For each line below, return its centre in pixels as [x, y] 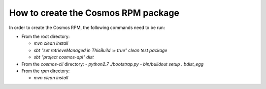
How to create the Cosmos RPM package [94, 13]
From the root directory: [46, 36]
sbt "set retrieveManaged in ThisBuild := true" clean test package [100, 50]
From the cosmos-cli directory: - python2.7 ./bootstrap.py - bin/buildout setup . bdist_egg [113, 64]
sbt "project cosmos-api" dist [64, 57]
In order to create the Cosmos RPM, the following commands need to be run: [87, 28]
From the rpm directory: [46, 71]
